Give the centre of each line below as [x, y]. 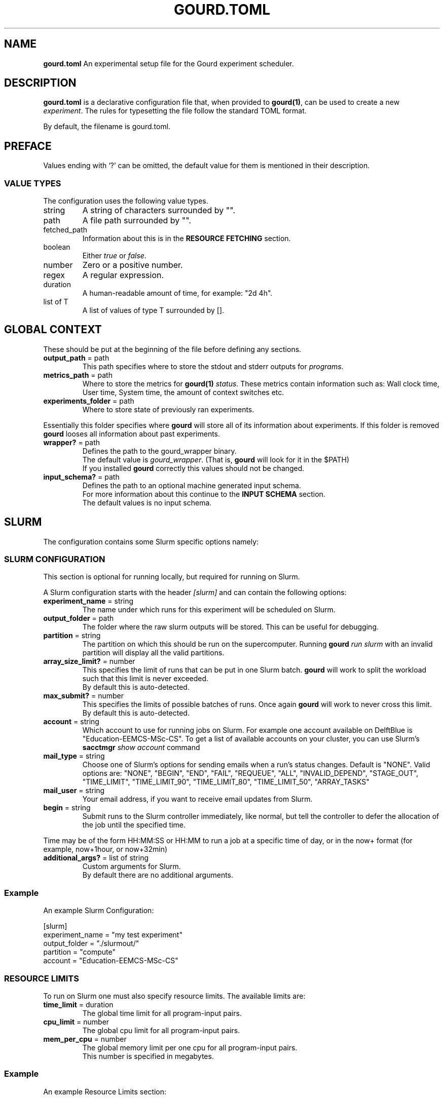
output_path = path [76, 358]
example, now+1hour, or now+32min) [105, 849]
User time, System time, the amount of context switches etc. [183, 392]
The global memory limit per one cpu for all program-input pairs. [190, 1047]
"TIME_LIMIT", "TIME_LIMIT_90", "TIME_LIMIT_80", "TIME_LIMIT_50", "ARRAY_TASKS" [226, 782]
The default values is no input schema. [147, 502]
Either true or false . [114, 256]
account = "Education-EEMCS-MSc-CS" [111, 961]
